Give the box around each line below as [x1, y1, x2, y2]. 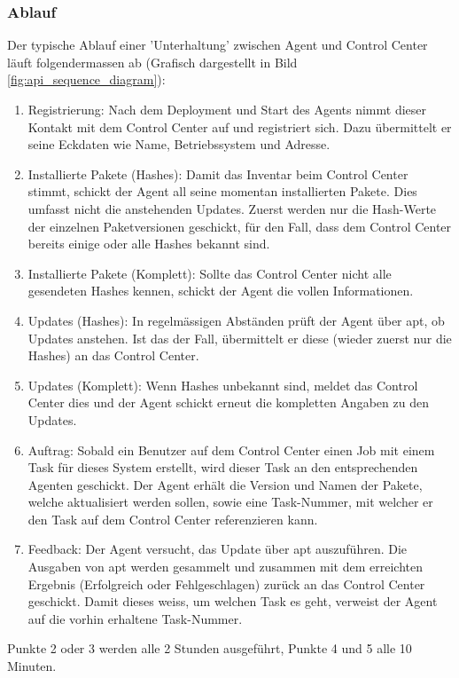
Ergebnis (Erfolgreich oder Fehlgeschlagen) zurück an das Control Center [27, 574, 425, 593]
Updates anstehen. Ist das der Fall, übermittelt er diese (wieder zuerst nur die [27, 328, 452, 347]
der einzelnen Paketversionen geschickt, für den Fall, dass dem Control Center [27, 217, 452, 235]
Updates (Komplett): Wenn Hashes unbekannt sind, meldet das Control [27, 375, 418, 394]
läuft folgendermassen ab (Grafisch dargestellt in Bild [7, 52, 298, 71]
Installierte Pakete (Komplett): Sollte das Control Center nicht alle [27, 264, 392, 282]
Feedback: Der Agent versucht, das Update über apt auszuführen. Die [27, 540, 408, 558]
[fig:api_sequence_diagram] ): [7, 70, 166, 89]
